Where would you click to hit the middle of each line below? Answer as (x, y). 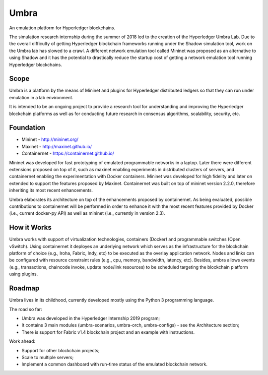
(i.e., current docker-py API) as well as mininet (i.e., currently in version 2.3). (87, 213)
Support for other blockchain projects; (61, 350)
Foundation (27, 128)
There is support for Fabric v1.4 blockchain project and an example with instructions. (108, 332)
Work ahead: (22, 341)
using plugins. (24, 274)
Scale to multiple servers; (48, 357)
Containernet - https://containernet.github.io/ (68, 153)
